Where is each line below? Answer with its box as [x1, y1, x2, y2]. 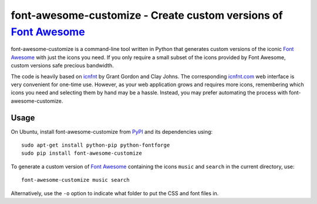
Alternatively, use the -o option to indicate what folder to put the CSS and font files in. [11, 189, 219, 196]
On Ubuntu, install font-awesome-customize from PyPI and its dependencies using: [11, 128, 213, 135]
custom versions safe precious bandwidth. [11, 62, 114, 69]
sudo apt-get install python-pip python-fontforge [21, 141, 170, 148]
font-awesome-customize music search [21, 176, 130, 183]
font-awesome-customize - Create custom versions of [11, 9, 283, 22]
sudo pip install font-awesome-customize [21, 150, 142, 157]
